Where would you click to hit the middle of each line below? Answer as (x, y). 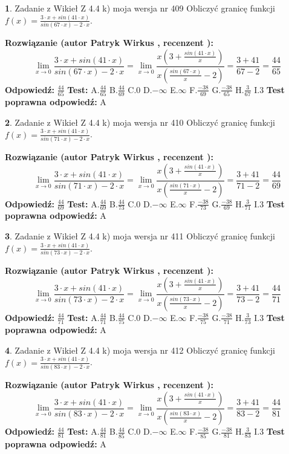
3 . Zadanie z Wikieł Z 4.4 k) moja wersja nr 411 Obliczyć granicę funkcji (140, 235)
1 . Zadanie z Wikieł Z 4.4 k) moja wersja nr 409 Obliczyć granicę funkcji (140, 8)
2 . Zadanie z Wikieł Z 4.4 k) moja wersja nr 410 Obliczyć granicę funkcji (140, 122)
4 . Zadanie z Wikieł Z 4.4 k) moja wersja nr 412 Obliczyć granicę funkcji (140, 350)
